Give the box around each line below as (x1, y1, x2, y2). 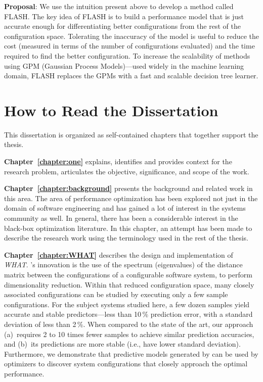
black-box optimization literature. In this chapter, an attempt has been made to (4, 222, 252, 233)
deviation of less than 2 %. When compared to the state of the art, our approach (4, 318, 253, 329)
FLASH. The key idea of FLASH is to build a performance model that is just (4, 11, 244, 21)
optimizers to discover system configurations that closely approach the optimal (4, 358, 248, 369)
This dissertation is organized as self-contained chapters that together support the (4, 129, 258, 139)
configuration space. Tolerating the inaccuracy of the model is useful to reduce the (4, 30, 259, 41)
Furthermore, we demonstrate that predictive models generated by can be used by (4, 348, 258, 359)
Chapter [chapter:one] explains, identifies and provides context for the (4, 156, 232, 167)
